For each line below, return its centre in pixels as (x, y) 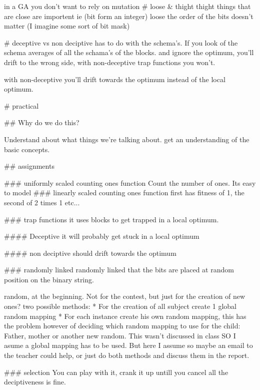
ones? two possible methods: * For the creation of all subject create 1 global (120, 306)
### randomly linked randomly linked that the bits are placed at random (119, 270)
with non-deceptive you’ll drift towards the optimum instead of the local (115, 79)
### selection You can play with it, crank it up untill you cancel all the (116, 372)
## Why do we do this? (42, 122)
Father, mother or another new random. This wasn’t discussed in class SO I (120, 335)
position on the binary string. (49, 279)
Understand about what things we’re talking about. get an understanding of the (127, 139)
